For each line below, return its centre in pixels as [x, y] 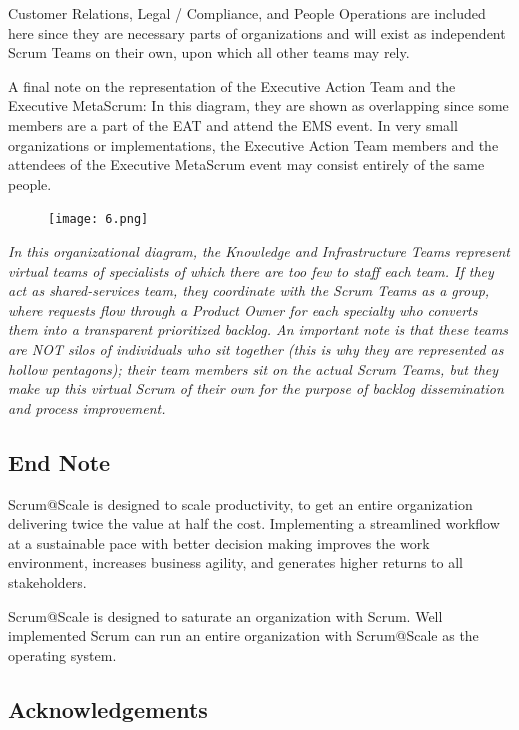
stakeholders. [47, 581]
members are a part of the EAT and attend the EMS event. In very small [233, 124]
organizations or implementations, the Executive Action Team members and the [253, 144]
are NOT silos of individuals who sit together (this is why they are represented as [256, 348]
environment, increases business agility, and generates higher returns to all [235, 562]
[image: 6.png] [98, 219]
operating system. [62, 654]
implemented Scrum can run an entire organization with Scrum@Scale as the [243, 635]
